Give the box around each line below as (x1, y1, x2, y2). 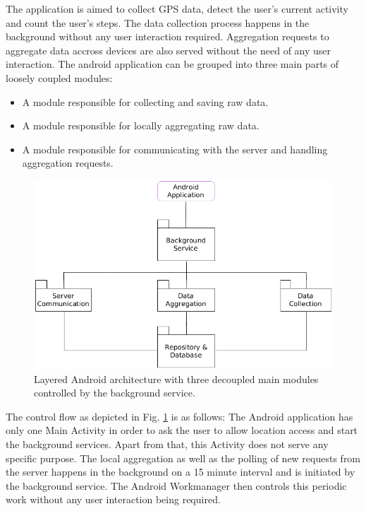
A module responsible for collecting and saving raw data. (22, 94, 269, 109)
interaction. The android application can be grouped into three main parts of (6, 57, 339, 71)
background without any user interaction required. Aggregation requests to (6, 29, 329, 44)
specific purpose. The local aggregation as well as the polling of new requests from (6, 450, 361, 465)
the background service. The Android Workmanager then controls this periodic (6, 478, 347, 493)
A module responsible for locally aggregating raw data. (22, 118, 260, 133)
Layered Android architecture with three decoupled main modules (34, 371, 319, 386)
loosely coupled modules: (6, 70, 113, 85)
